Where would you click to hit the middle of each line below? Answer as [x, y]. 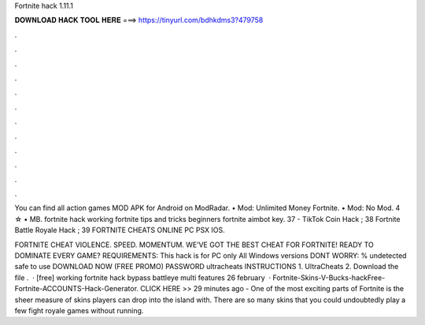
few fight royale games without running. [79, 310]
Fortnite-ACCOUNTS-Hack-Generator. [77, 289]
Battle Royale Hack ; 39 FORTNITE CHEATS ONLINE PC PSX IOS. [120, 230]
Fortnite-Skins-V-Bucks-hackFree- [329, 277]
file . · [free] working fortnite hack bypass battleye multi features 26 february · [143, 277]
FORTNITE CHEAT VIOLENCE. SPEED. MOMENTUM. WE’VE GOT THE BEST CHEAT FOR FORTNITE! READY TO [194, 245]
